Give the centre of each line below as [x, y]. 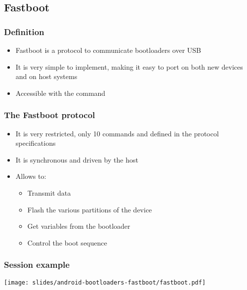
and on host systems [46, 76]
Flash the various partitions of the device [90, 209]
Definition [24, 31]
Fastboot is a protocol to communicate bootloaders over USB [108, 50]
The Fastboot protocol [50, 115]
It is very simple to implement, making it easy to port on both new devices [129, 66]
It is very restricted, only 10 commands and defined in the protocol [117, 133]
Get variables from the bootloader [79, 226]
